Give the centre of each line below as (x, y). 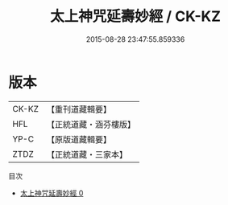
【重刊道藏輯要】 (79, 109)
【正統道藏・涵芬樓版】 (91, 124)
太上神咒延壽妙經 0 (52, 193)
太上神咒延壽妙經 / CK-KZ (135, 16)
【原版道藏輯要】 (79, 139)
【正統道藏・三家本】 (87, 154)
